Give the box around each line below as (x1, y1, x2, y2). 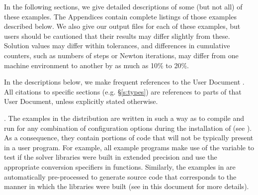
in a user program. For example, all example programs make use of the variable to (4, 142, 255, 152)
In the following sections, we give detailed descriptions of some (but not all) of (4, 1, 243, 11)
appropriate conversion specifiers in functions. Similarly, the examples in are (4, 161, 236, 172)
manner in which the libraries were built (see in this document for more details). (4, 181, 249, 192)
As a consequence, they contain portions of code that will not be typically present (4, 132, 254, 143)
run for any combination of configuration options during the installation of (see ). (4, 122, 252, 133)
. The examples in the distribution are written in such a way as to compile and (4, 112, 245, 123)
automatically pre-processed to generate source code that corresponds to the (4, 171, 237, 182)
